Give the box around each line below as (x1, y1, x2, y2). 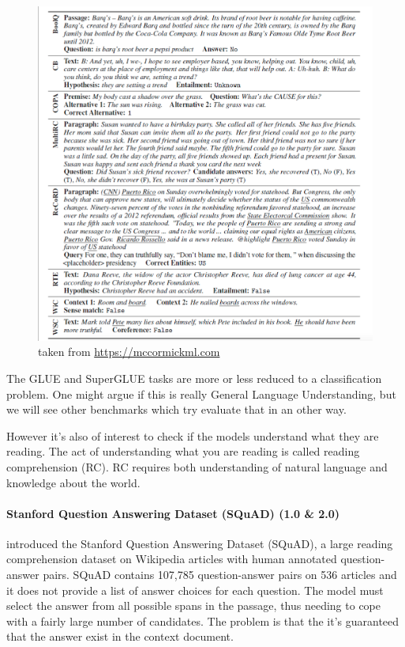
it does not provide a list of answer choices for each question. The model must (6, 581, 384, 598)
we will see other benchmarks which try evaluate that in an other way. (6, 401, 347, 418)
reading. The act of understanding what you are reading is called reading (6, 443, 360, 460)
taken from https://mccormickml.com (38, 343, 220, 360)
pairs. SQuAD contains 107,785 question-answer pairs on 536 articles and (43, 566, 397, 583)
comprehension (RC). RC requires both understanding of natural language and (6, 458, 388, 475)
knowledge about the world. (6, 474, 141, 490)
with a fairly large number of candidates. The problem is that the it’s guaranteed (6, 612, 399, 629)
